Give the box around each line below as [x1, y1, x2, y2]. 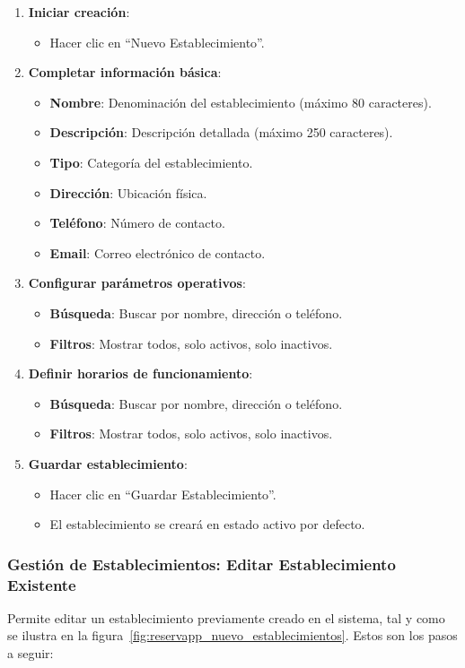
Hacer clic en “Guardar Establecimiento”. [49, 484, 276, 503]
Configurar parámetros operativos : [28, 273, 246, 292]
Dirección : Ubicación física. [49, 183, 207, 202]
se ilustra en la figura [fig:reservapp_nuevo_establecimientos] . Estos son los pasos [7, 626, 458, 645]
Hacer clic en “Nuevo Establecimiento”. [49, 32, 265, 51]
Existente [7, 573, 76, 595]
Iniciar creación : [28, 3, 130, 21]
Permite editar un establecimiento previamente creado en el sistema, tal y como [7, 608, 445, 627]
